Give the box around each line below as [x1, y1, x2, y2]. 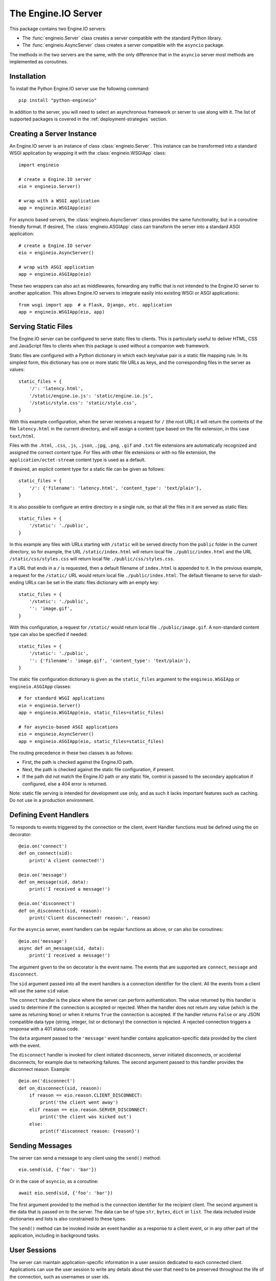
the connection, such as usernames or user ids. [9, 1273, 110, 1279]
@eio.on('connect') [18, 843, 67, 849]
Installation [9, 72, 46, 80]
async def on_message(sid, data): [18, 945, 105, 952]
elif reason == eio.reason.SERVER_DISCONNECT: [29, 1107, 148, 1112]
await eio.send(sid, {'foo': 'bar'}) [18, 1190, 113, 1196]
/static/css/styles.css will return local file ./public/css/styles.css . [9, 555, 175, 562]
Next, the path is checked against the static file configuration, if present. [22, 766, 175, 772]
